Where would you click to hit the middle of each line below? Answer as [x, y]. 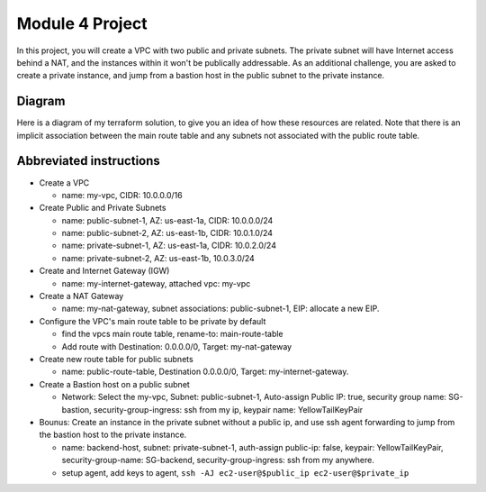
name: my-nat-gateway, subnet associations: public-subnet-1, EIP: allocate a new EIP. [220, 309]
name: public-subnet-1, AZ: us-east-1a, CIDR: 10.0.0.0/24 [167, 220]
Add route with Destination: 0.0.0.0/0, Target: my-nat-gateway [177, 346]
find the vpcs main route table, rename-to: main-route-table [172, 334]
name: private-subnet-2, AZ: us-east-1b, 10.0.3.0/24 [158, 258]
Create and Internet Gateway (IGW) [104, 271]
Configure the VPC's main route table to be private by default [153, 321]
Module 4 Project [82, 23]
